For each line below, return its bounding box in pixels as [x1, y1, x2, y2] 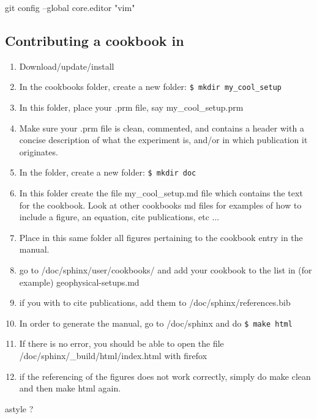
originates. [19, 145, 58, 158]
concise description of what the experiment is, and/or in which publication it [19, 133, 308, 146]
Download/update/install [19, 59, 114, 72]
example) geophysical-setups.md [19, 275, 140, 288]
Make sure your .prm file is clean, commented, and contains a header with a [19, 121, 304, 134]
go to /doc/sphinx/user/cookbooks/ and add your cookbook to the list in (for [19, 264, 312, 276]
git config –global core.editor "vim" [5, 1, 135, 13]
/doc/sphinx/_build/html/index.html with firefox [19, 349, 207, 362]
